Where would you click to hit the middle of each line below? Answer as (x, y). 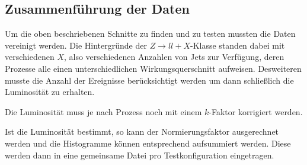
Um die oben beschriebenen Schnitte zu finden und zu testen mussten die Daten (150, 34)
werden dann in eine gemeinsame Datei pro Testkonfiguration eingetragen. (140, 155)
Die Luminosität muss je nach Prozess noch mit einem (103, 111)
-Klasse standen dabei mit (238, 45)
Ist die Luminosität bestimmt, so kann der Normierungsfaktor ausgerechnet (142, 131)
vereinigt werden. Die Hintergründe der (76, 45)
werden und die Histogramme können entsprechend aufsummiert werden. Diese (148, 143)
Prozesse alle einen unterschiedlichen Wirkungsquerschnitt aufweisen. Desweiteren (153, 68)
